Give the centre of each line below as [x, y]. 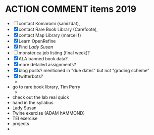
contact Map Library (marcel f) [50, 35]
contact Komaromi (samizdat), [49, 23]
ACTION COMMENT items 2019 [71, 9]
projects [21, 123]
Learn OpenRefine [37, 41]
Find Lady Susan [36, 47]
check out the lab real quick [41, 97]
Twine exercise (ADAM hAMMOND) [49, 113]
